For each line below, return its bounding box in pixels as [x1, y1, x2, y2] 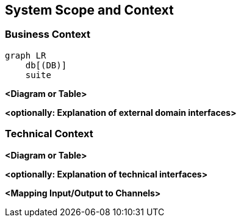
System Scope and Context [5, 2, 174, 18]
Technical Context [5, 127, 93, 140]
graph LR [5, 50, 46, 60]
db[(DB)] [25, 60, 67, 70]
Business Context [5, 28, 91, 41]
